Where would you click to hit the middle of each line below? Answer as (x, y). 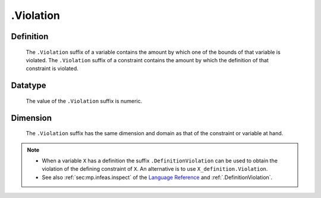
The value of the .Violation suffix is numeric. (84, 101)
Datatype (29, 86)
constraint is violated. (52, 69)
